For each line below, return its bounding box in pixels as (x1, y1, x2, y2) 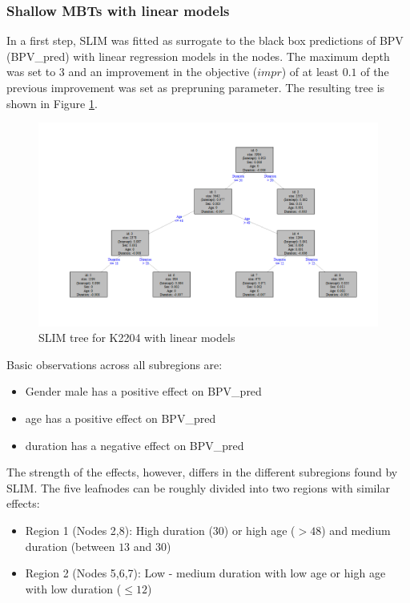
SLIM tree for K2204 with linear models (38, 329, 235, 346)
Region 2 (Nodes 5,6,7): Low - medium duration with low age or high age (25, 565, 386, 581)
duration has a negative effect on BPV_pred (25, 436, 244, 453)
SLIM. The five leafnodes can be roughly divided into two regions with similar (6, 479, 390, 496)
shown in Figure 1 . (6, 94, 98, 111)
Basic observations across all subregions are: (6, 356, 223, 372)
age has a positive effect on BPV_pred (25, 409, 216, 426)
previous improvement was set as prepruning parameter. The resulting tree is (6, 79, 385, 95)
